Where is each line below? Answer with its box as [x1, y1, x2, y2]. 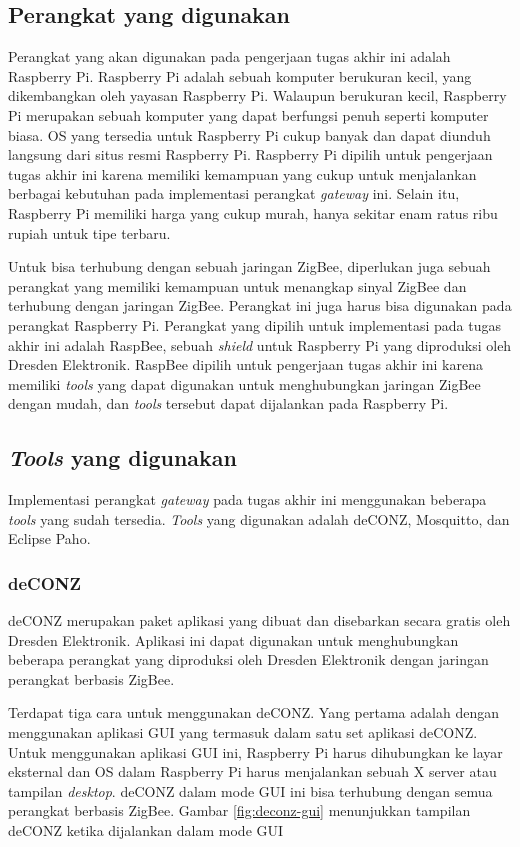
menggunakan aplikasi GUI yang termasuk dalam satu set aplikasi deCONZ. [8, 722, 478, 743]
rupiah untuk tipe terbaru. [8, 222, 171, 243]
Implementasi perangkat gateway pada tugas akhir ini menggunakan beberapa [8, 489, 487, 510]
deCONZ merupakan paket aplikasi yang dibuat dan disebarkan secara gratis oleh [8, 610, 511, 631]
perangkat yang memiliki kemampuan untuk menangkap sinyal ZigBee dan [8, 275, 467, 296]
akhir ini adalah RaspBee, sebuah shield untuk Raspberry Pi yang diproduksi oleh [8, 334, 512, 355]
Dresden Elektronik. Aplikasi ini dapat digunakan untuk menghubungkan [8, 629, 459, 650]
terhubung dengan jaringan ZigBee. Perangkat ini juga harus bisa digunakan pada [8, 295, 512, 316]
